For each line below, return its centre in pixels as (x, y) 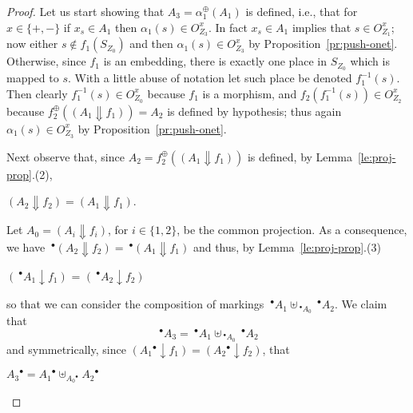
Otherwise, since (46, 61)
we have (26, 246)
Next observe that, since (66, 156)
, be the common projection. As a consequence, (292, 230)
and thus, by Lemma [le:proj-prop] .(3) (287, 246)
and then (151, 44)
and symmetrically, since (66, 349)
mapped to (33, 78)
